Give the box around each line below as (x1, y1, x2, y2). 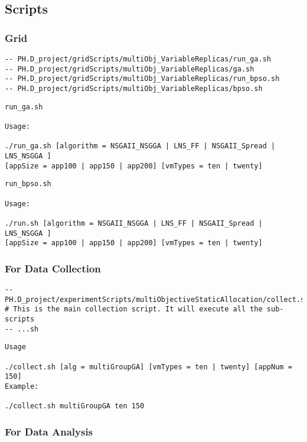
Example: (5, 382, 39, 391)
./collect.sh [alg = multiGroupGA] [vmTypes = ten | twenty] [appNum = (5, 362, 292, 371)
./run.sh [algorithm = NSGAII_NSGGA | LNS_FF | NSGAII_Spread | (5, 219, 263, 227)
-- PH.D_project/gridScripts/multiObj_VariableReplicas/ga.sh (5, 64, 254, 73)
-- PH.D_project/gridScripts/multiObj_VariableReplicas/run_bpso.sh (5, 74, 280, 83)
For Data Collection (5, 261, 101, 275)
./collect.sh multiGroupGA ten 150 (5, 402, 145, 411)
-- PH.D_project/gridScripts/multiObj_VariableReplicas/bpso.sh (5, 84, 263, 93)
